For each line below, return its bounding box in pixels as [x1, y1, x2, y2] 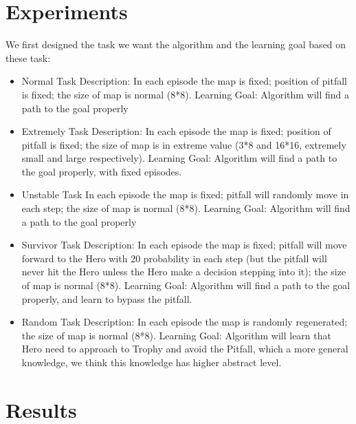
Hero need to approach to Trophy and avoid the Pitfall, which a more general [21, 341, 348, 356]
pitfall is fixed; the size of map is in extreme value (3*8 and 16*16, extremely [21, 137, 346, 151]
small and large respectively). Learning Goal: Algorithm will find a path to [21, 151, 337, 165]
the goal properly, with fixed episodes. [21, 164, 182, 178]
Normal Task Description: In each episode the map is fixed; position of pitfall [21, 74, 347, 88]
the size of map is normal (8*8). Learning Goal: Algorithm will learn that [21, 328, 331, 342]
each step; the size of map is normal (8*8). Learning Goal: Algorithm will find [21, 201, 351, 215]
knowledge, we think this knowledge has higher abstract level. [21, 355, 282, 369]
